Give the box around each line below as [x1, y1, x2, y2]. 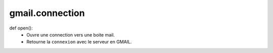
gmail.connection [9, 7, 85, 18]
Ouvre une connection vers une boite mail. [26, 31, 115, 37]
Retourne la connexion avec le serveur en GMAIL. [26, 39, 132, 45]
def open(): [9, 25, 33, 31]
